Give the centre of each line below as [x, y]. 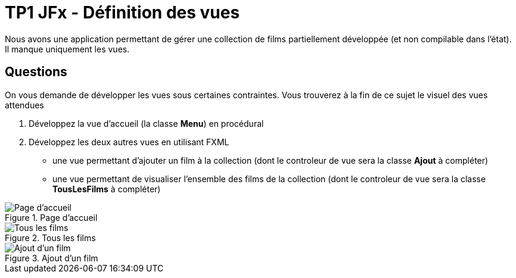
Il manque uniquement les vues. [67, 49]
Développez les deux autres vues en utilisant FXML [129, 142]
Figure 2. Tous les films [50, 238]
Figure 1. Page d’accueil [51, 217]
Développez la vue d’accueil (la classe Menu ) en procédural [146, 123]
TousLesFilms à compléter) [107, 189]
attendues [24, 105]
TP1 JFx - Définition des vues [122, 13]
